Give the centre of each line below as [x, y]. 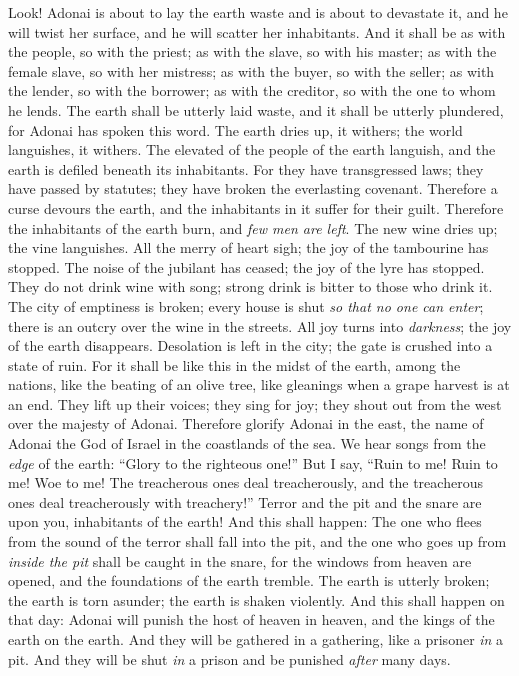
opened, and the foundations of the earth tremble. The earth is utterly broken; [249, 580]
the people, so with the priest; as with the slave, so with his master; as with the [252, 51]
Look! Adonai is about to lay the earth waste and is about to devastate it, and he [258, 12]
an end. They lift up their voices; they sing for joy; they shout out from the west [255, 403]
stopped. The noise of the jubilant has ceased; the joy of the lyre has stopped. [246, 266]
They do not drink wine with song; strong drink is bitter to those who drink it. [250, 286]
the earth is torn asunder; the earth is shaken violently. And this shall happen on [256, 599]
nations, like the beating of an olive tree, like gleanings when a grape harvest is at [259, 384]
